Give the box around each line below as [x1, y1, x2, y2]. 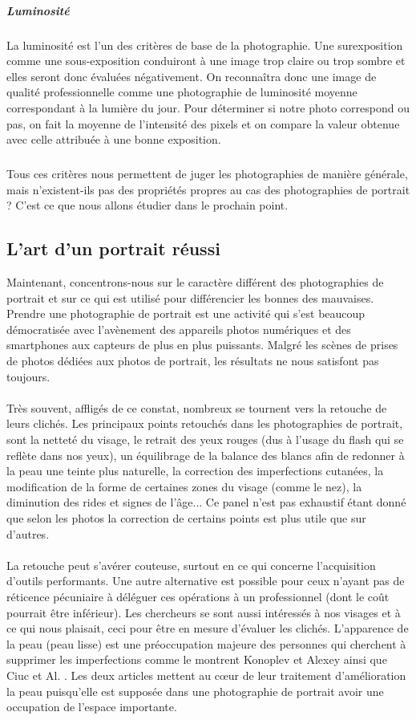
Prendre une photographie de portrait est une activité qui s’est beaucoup [6, 305, 366, 322]
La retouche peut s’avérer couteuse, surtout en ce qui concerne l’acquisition [6, 556, 376, 573]
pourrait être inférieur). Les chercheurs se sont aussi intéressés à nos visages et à [6, 604, 401, 620]
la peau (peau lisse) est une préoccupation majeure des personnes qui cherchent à [6, 635, 406, 652]
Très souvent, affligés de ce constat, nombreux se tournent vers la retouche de [6, 399, 387, 416]
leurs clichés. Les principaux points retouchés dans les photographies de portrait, [6, 415, 403, 432]
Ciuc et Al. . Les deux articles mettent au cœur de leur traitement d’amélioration [6, 666, 406, 683]
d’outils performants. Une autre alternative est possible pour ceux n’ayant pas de [6, 572, 405, 589]
